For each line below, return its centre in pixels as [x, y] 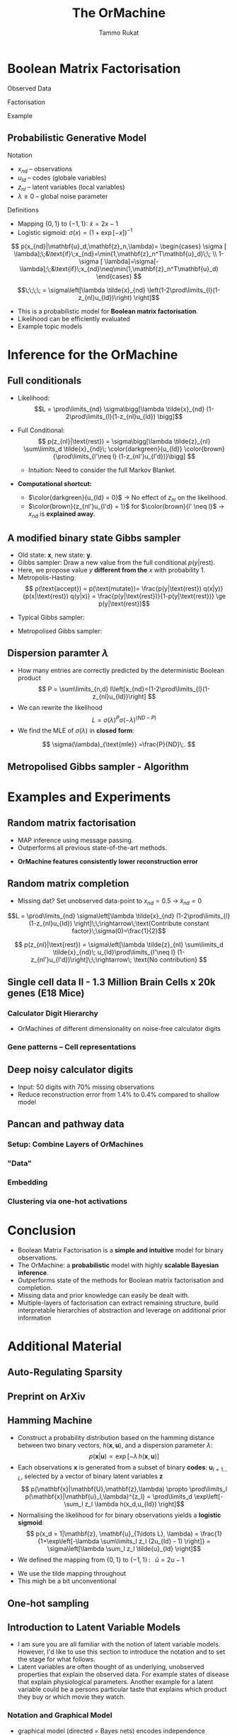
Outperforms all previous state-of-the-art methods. [92, 848]
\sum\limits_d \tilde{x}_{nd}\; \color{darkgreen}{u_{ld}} [103, 449]
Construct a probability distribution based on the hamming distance [116, 1437]
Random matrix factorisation [72, 823]
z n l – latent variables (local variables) [71, 188]
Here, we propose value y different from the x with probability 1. [111, 570]
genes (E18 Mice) [46, 993]
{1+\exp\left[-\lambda [69, 1541]
